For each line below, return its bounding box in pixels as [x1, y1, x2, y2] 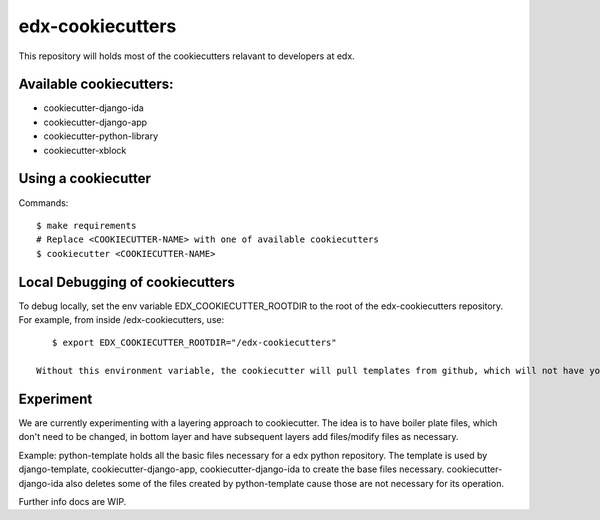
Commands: [18, 196, 69, 209]
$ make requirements [36, 220, 137, 231]
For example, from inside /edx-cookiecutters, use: [18, 314, 225, 325]
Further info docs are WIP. [18, 496, 127, 508]
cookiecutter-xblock [43, 144, 127, 156]
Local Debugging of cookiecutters [18, 273, 235, 290]
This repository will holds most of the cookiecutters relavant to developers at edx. [18, 50, 355, 62]
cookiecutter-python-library [43, 130, 159, 142]
